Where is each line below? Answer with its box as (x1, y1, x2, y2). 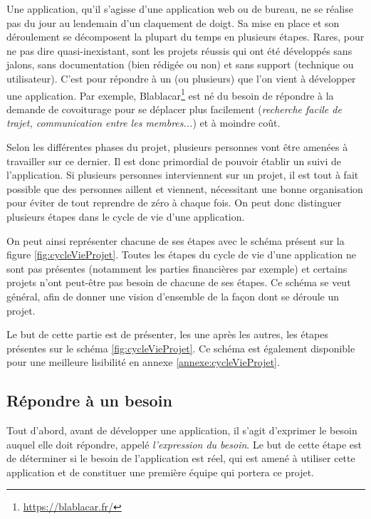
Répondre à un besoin (6, 389, 172, 411)
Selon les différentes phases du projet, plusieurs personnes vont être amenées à (6, 140, 348, 154)
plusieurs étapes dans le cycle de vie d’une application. (6, 209, 245, 224)
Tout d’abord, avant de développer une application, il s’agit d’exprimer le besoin (6, 423, 357, 438)
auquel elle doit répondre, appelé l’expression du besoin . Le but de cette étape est (6, 436, 362, 451)
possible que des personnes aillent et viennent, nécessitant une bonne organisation (6, 181, 363, 196)
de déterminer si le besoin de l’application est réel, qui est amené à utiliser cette (6, 451, 355, 466)
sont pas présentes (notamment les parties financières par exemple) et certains (6, 261, 348, 276)
